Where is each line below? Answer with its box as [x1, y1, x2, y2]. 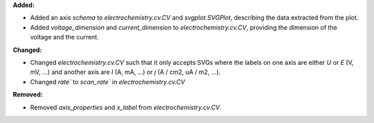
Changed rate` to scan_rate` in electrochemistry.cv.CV [30, 77, 186, 86]
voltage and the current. [30, 33, 100, 41]
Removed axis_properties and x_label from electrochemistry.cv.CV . [30, 103, 222, 111]
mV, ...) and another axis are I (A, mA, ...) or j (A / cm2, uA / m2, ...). [30, 68, 221, 76]
